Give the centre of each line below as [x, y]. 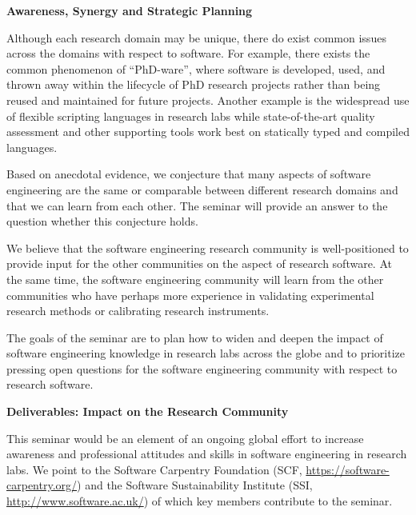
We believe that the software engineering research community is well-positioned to [208, 248]
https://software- [348, 469]
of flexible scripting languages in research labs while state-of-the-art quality [191, 116]
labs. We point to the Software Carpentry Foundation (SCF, [154, 469]
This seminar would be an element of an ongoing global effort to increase [185, 438]
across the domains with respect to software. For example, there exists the [188, 53]
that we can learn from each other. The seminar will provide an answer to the [197, 205]
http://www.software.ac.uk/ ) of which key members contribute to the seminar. [200, 501]
